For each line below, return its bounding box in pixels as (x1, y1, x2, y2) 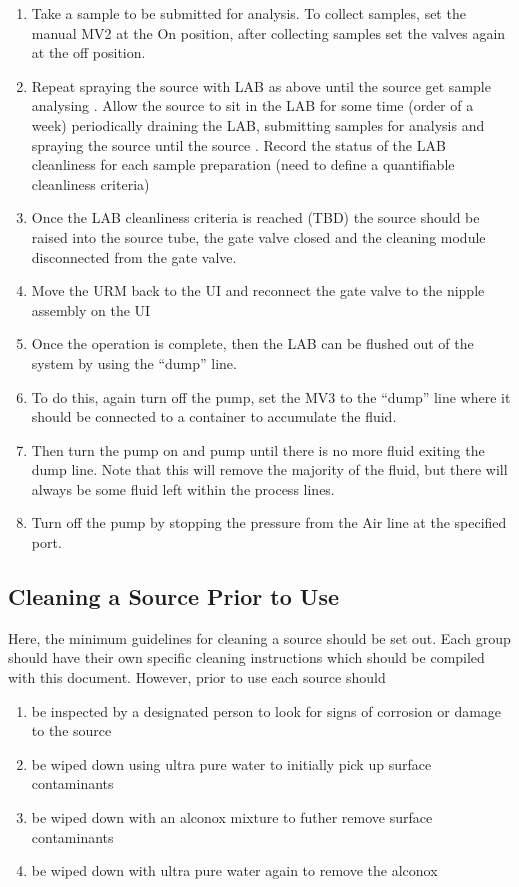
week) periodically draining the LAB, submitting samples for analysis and (31, 114, 485, 135)
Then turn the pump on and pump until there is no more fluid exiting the (31, 439, 485, 460)
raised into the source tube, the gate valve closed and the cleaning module (31, 226, 486, 247)
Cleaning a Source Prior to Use (8, 581, 340, 612)
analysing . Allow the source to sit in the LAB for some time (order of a (31, 95, 474, 116)
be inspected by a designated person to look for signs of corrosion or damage (31, 700, 502, 721)
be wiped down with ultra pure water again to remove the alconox (31, 860, 438, 881)
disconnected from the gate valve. (31, 246, 237, 267)
